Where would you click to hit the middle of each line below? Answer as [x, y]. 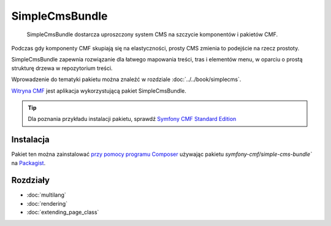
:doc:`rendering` [47, 203]
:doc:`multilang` [47, 195]
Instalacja [30, 140]
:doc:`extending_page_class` [63, 212]
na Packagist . [29, 163]
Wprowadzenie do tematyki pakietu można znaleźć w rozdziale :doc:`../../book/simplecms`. [126, 79]
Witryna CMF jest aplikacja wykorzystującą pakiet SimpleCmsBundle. [99, 91]
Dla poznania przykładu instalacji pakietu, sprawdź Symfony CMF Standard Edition [132, 119]
